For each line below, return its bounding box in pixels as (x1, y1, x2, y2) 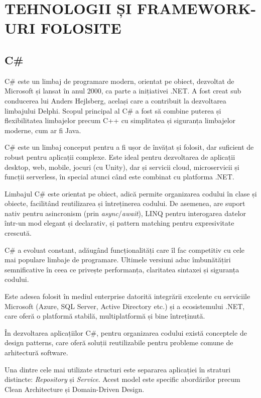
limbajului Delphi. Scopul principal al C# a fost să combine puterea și (5, 105, 221, 116)
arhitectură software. (5, 347, 68, 358)
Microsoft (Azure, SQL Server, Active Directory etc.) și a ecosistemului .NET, (5, 301, 245, 311)
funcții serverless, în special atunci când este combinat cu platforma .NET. (5, 171, 234, 182)
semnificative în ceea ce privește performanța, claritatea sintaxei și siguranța (5, 264, 239, 274)
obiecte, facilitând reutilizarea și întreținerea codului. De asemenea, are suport (5, 198, 245, 209)
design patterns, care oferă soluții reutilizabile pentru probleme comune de (5, 337, 233, 348)
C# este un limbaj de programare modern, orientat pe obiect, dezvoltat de (5, 75, 234, 86)
